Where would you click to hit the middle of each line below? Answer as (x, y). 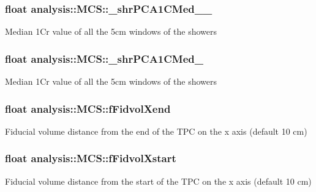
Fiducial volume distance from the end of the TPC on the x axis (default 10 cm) (156, 131)
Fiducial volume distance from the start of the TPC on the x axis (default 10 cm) (158, 181)
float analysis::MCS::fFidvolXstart (91, 158)
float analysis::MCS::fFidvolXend (88, 108)
